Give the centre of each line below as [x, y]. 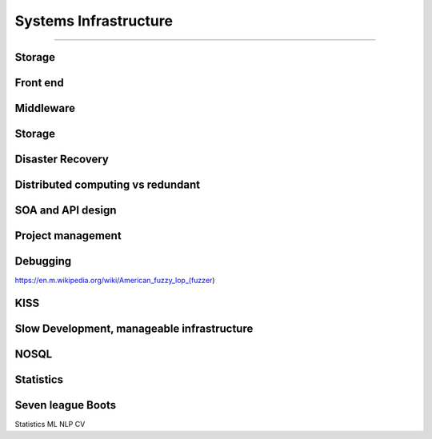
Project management [68, 236]
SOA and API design [66, 211]
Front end [39, 83]
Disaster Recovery [62, 160]
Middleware [45, 108]
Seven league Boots [66, 405]
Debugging [43, 261]
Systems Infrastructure [94, 21]
